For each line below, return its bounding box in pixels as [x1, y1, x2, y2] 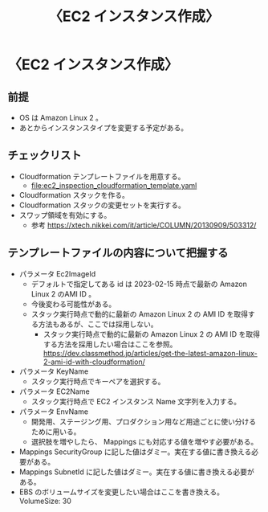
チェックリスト [7, 149, 82, 162]
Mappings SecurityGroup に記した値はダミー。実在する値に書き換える [18, 447, 252, 457]
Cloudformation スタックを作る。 [18, 190, 130, 199]
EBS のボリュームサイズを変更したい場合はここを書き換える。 [18, 487, 225, 497]
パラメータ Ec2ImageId [18, 268, 96, 278]
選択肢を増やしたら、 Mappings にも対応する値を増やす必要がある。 [30, 436, 258, 446]
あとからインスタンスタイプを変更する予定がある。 [18, 123, 189, 133]
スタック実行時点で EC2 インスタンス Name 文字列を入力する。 [30, 396, 242, 406]
